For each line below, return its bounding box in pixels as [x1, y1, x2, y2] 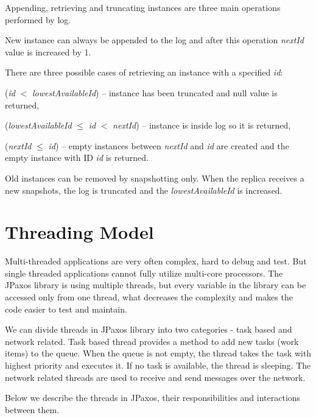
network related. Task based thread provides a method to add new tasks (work [5, 335, 299, 347]
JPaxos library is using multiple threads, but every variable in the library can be [5, 278, 306, 291]
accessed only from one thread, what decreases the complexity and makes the [5, 291, 293, 303]
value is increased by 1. [5, 45, 91, 58]
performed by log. [5, 13, 71, 26]
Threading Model [5, 219, 154, 244]
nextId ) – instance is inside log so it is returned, [113, 119, 291, 132]
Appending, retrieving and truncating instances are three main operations [5, 1, 281, 13]
